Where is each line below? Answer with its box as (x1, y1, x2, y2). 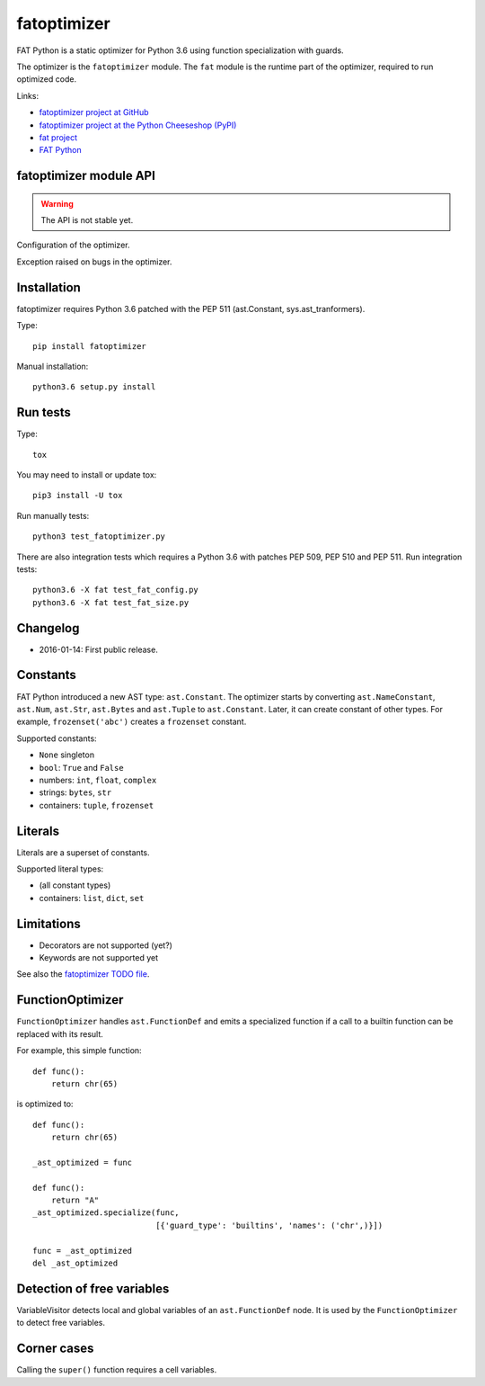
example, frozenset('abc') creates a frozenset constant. (16, 716, 247, 728)
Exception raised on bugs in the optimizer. (16, 256, 172, 267)
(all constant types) (39, 880, 111, 890)
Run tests (16, 405, 71, 420)
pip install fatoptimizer (32, 341, 147, 351)
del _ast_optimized (32, 1258, 119, 1268)
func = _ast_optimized (32, 1246, 133, 1256)
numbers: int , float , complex (39, 774, 157, 785)
